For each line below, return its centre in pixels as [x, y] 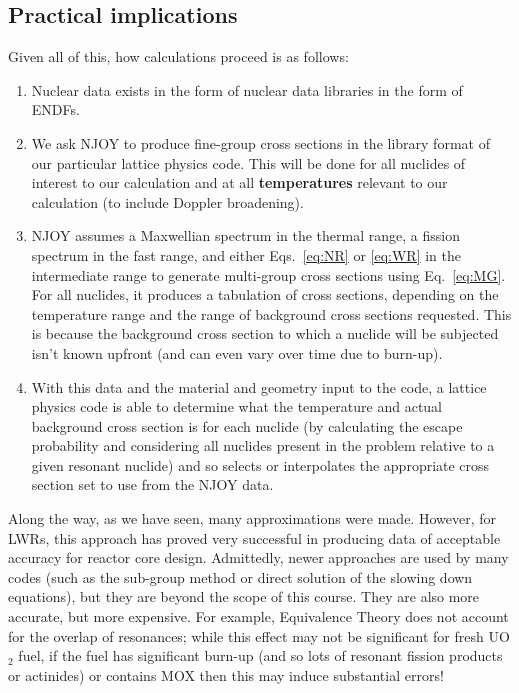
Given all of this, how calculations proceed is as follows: [178, 56]
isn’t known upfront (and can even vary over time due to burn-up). [237, 352]
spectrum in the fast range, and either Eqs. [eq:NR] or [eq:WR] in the [246, 254]
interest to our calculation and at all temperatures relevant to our [239, 182]
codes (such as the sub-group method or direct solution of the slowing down [240, 576]
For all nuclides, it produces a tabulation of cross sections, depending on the [265, 294]
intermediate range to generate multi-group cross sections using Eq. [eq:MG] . [268, 274]
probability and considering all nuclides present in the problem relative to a [263, 445]
